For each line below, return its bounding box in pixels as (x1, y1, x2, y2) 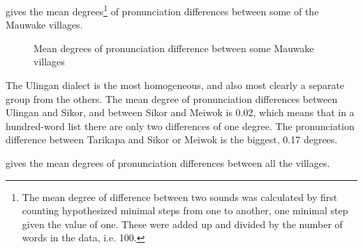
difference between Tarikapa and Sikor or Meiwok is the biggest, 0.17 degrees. (6, 132, 338, 147)
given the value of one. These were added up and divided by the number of (22, 216, 343, 231)
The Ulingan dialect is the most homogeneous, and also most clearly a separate (6, 78, 345, 93)
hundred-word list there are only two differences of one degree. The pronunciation (6, 118, 355, 133)
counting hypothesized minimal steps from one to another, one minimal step (22, 203, 348, 218)
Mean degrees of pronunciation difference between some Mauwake (34, 40, 314, 55)
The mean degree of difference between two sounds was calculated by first (22, 189, 338, 204)
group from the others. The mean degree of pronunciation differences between (6, 91, 338, 106)
